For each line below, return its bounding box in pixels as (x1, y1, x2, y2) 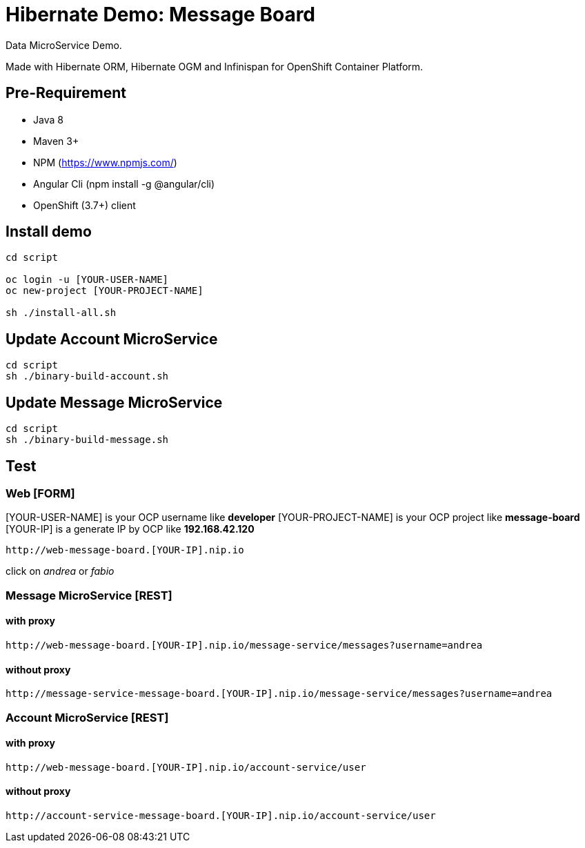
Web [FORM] (6, 486, 75, 500)
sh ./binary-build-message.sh (6, 434, 169, 446)
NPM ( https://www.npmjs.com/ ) (33, 156, 177, 168)
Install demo (6, 223, 92, 241)
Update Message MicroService (6, 393, 223, 411)
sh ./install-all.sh (6, 307, 117, 319)
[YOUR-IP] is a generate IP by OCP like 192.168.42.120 (6, 523, 255, 535)
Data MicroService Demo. (6, 39, 122, 51)
